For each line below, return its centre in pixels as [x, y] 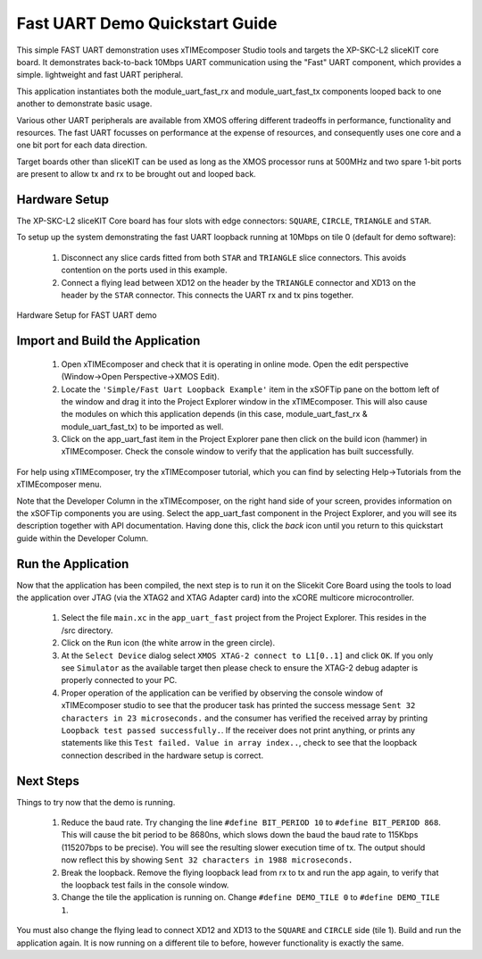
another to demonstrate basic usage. [84, 104]
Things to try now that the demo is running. [96, 802]
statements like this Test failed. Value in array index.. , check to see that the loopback [239, 743]
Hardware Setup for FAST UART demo [87, 315]
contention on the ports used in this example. [144, 270]
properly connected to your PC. [119, 680]
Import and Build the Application [108, 341]
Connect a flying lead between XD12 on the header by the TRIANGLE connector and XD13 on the [239, 282]
